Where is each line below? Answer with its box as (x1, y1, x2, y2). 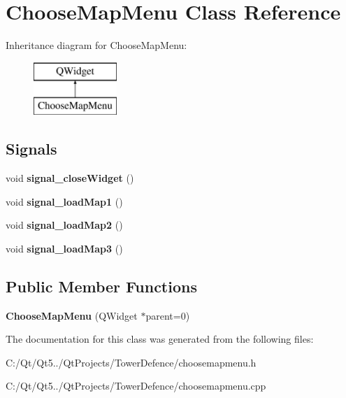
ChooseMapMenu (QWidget (6, 308, 138, 322)
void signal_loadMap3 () (6, 241, 123, 255)
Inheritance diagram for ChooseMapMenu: (6, 38, 187, 52)
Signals (6, 138, 57, 159)
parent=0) (145, 308, 190, 322)
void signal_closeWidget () (6, 171, 134, 185)
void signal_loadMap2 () (6, 218, 123, 232)
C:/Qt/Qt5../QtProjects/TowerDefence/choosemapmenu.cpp (6, 378, 266, 393)
